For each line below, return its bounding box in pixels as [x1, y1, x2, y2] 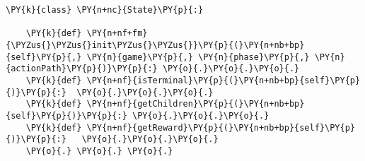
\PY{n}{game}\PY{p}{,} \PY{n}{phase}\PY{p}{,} [86, 52, 310, 62]
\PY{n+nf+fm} [86, 28, 148, 39]
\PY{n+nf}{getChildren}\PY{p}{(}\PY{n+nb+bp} [86, 99, 305, 109]
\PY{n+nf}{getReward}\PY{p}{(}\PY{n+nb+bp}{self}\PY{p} [86, 122, 355, 133]
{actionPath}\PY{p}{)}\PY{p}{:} [6, 64, 158, 74]
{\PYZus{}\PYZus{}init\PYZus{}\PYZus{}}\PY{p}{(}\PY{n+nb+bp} [6, 40, 305, 50]
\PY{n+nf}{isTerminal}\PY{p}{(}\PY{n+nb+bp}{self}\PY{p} [86, 75, 361, 85]
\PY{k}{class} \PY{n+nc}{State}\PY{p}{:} [6, 5, 204, 15]
